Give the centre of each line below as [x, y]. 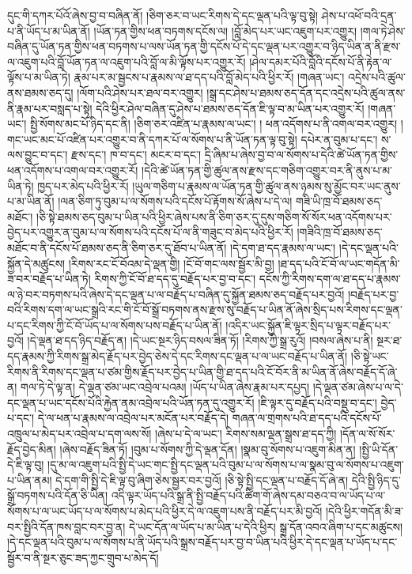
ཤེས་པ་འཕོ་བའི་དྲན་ [359, 15]
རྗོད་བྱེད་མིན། [32, 449]
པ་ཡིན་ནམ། [30, 480]
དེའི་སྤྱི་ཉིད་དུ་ [376, 480]
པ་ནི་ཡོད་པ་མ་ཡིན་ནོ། [49, 30]
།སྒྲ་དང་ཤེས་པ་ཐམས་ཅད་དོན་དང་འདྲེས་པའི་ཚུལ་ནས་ [306, 92]
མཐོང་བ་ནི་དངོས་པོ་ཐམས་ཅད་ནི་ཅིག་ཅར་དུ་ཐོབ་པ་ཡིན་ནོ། [117, 247]
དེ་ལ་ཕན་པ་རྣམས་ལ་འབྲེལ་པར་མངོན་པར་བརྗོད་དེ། [133, 418]
